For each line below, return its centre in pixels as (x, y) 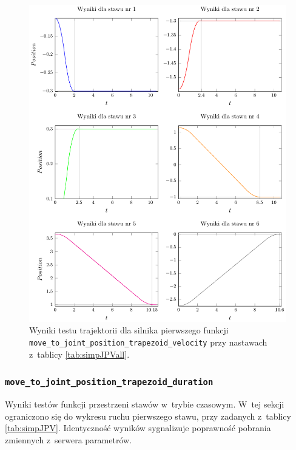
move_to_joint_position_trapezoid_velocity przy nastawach (148, 342)
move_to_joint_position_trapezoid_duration (109, 382)
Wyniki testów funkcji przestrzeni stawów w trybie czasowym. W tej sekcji (145, 404)
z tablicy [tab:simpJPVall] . (79, 354)
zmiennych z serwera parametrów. (69, 439)
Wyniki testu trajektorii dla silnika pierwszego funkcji (129, 330)
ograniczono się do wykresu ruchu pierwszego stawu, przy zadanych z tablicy (148, 416)
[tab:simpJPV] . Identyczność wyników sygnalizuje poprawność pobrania (138, 428)
